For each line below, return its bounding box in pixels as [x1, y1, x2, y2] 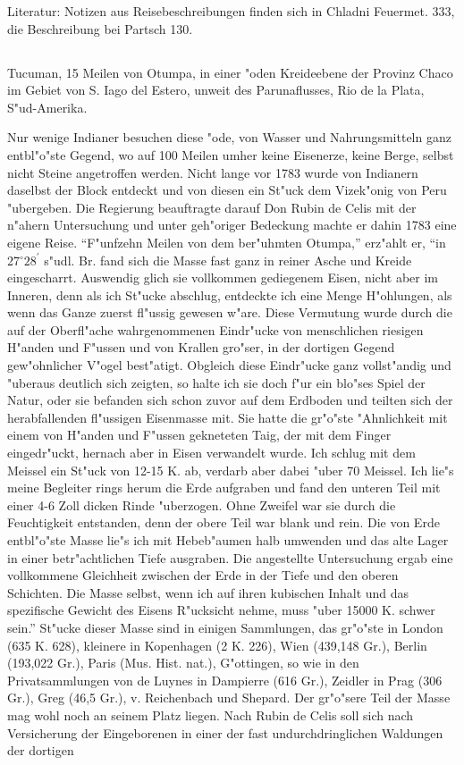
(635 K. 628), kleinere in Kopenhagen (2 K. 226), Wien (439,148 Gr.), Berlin [7, 635, 427, 654]
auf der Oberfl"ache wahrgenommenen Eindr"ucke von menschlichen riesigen [7, 320, 424, 339]
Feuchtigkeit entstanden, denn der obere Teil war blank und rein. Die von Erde [7, 513, 440, 532]
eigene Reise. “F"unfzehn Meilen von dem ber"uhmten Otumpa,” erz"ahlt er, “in [7, 232, 446, 251]
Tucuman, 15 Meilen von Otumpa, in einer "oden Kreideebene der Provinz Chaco [7, 63, 453, 81]
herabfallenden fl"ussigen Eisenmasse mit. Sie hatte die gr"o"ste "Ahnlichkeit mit [7, 408, 448, 426]
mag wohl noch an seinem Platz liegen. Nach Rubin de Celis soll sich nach [7, 705, 414, 724]
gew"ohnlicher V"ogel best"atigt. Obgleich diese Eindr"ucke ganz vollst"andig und [7, 356, 451, 374]
